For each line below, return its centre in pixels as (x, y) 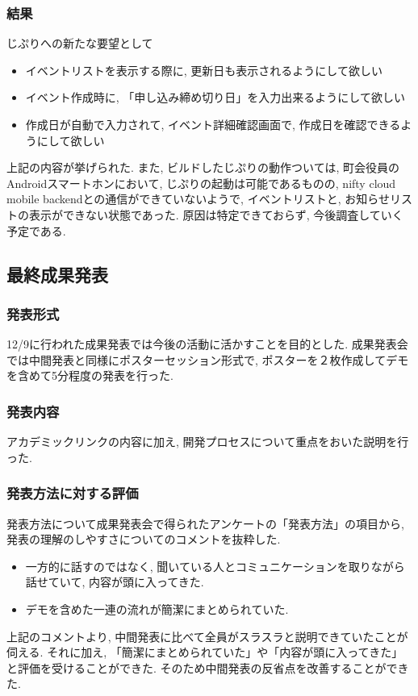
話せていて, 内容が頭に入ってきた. (115, 582)
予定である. (36, 230)
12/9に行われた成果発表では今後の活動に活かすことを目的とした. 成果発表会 (207, 344)
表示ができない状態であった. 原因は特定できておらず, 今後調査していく (216, 214)
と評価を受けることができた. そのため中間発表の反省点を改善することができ (208, 667)
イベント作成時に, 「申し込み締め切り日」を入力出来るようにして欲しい (215, 97)
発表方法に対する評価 (73, 493)
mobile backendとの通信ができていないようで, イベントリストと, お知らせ (198, 199)
